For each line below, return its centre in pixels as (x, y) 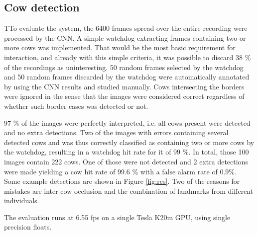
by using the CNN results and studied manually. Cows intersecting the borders (124, 86)
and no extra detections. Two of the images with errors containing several (116, 132)
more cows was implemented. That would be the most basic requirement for (120, 47)
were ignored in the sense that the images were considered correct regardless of (124, 96)
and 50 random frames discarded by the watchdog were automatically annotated (127, 77)
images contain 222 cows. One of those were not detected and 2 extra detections (126, 161)
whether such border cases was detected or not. (76, 106)
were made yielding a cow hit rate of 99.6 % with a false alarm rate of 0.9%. (120, 171)
